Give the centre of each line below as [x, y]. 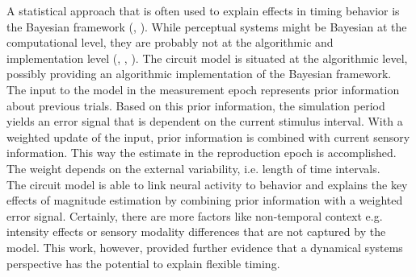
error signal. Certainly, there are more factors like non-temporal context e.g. [195, 215]
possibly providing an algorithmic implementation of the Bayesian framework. [199, 74]
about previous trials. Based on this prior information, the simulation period [196, 105]
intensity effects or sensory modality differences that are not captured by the [196, 232]
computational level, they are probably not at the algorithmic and [170, 42]
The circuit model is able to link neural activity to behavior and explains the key [207, 184]
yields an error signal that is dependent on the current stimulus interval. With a [205, 121]
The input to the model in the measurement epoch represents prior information [203, 89]
